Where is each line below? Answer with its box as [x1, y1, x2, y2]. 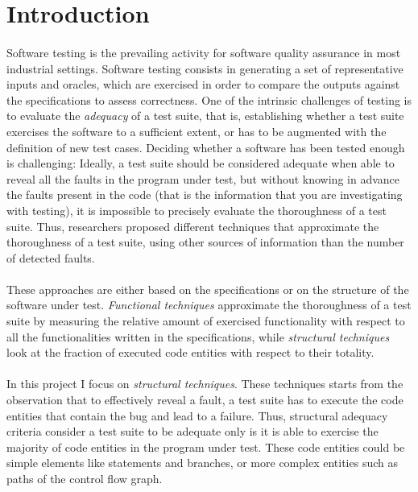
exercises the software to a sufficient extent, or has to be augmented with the [6, 122, 387, 139]
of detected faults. [6, 249, 95, 266]
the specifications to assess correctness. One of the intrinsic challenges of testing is [6, 91, 412, 108]
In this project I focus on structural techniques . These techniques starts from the [6, 375, 404, 392]
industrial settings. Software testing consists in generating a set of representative [6, 60, 404, 76]
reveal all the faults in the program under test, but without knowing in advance [6, 170, 400, 187]
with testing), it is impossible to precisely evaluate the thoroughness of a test [6, 201, 387, 218]
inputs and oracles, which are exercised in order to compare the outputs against [6, 76, 400, 93]
